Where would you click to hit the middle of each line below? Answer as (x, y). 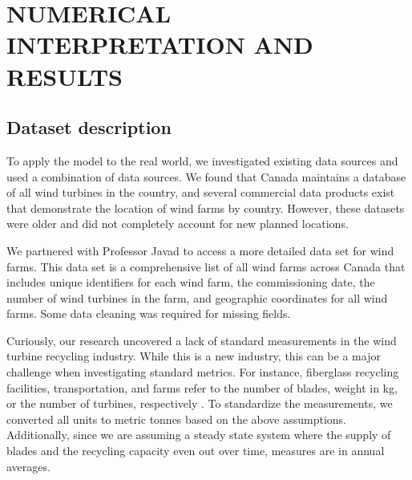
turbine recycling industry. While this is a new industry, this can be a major (194, 356)
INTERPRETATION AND (160, 45)
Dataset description (89, 127)
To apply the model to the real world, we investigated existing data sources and (202, 160)
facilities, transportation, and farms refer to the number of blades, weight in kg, (202, 387)
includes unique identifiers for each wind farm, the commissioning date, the (191, 282)
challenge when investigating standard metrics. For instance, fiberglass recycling (203, 372)
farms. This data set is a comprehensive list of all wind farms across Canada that (206, 266)
